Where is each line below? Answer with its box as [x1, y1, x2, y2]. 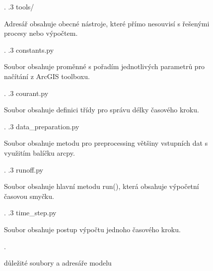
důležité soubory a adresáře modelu [4, 258, 112, 268]
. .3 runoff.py [4, 164, 44, 175]
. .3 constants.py [4, 44, 54, 55]
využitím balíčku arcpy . [4, 147, 75, 158]
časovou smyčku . [4, 190, 54, 201]
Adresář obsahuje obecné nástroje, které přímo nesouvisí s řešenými [4, 18, 210, 28]
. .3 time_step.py [4, 207, 57, 218]
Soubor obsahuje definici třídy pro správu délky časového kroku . [4, 104, 199, 115]
